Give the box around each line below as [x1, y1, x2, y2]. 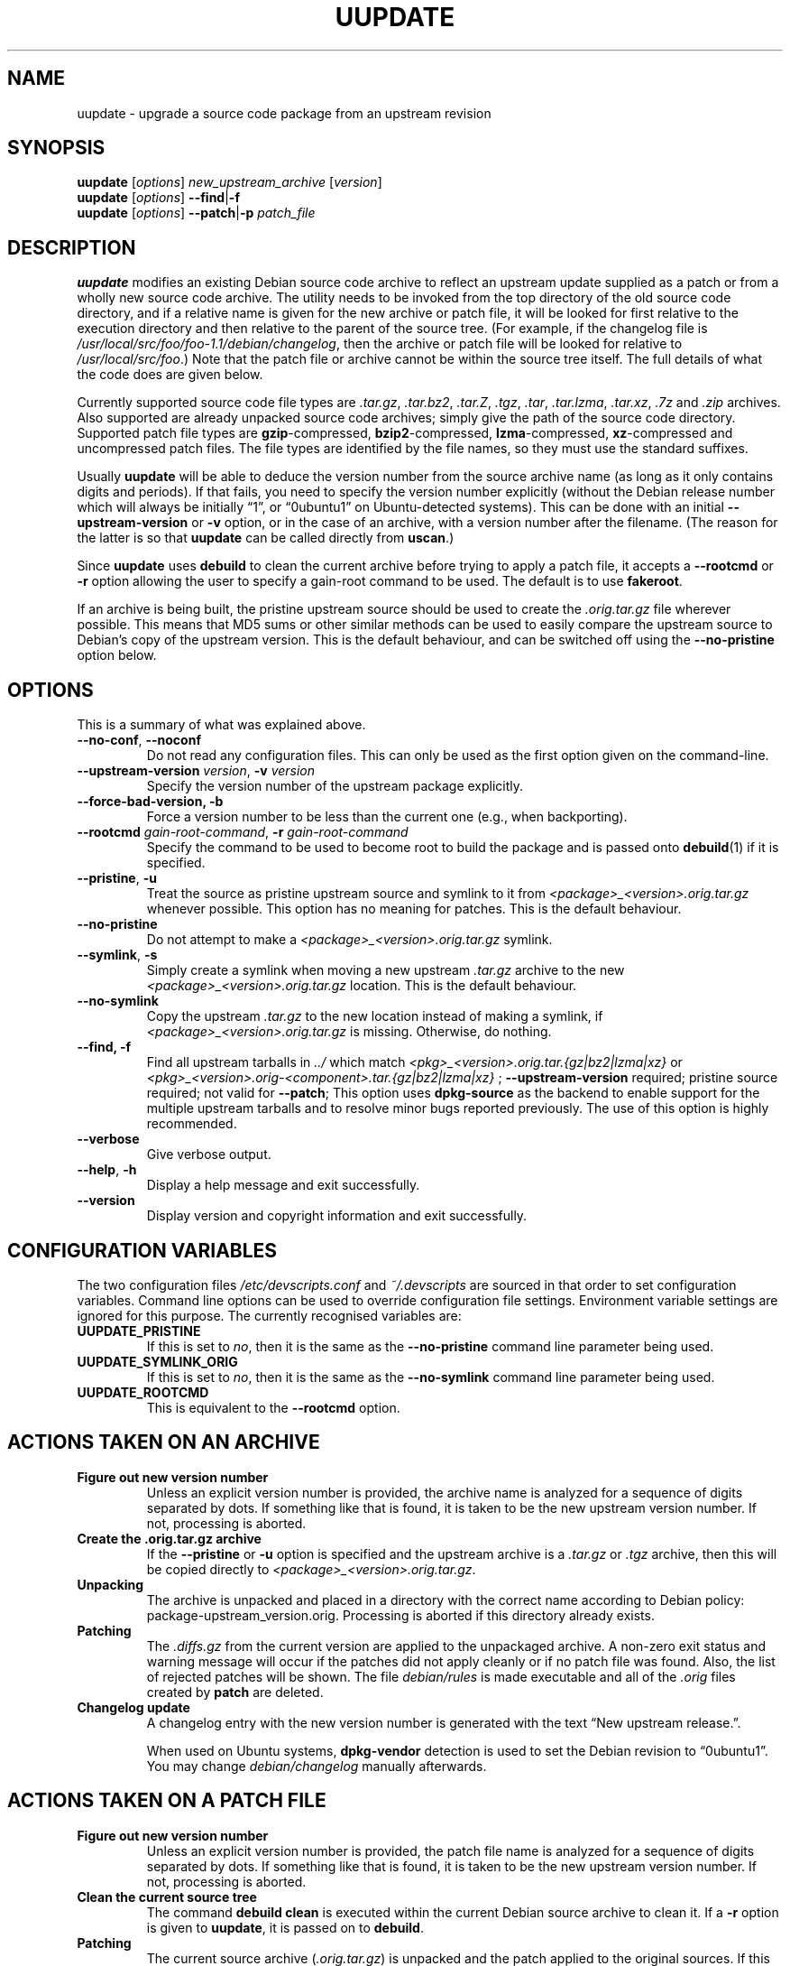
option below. [77, 647, 157, 663]
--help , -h [77, 1162, 137, 1178]
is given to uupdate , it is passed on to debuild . [146, 1919, 424, 1935]
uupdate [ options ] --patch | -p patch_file [77, 205, 316, 221]
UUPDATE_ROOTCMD [77, 1384, 209, 1400]
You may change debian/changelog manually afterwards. [146, 1757, 487, 1774]
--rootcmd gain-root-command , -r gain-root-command [77, 824, 409, 840]
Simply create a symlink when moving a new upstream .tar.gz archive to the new [146, 962, 625, 978]
